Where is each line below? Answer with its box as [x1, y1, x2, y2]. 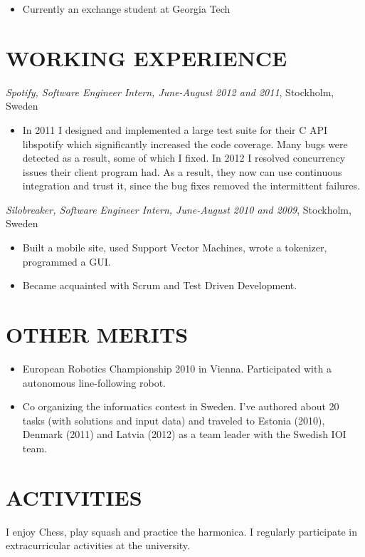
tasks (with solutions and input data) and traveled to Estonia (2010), [22, 412, 325, 427]
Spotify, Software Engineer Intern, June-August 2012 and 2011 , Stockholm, [6, 84, 334, 99]
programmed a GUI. [22, 254, 111, 269]
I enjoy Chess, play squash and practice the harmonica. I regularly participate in [6, 524, 358, 538]
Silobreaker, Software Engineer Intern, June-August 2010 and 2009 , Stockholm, [6, 202, 351, 217]
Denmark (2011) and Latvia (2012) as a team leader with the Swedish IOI [22, 427, 347, 442]
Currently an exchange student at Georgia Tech [22, 1, 231, 16]
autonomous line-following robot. [22, 375, 166, 390]
